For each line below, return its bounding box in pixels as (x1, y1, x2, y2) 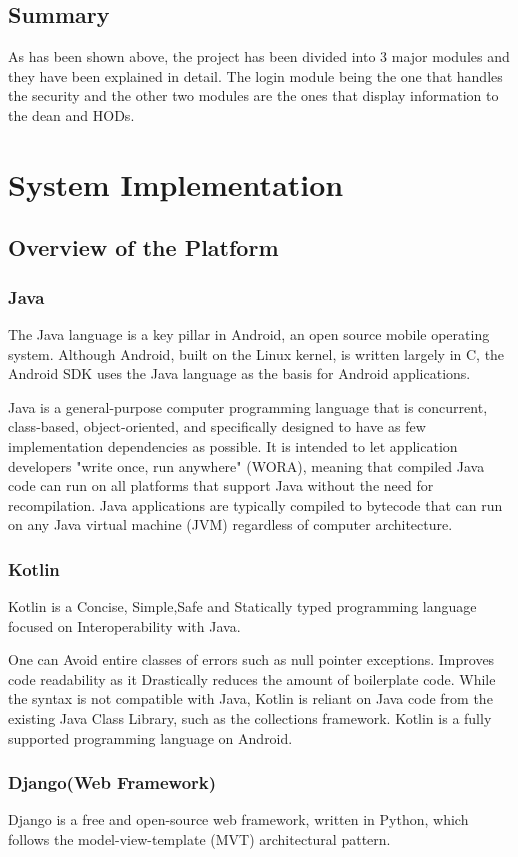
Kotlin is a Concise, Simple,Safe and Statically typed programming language (8, 596, 477, 617)
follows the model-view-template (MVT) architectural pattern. (8, 829, 391, 850)
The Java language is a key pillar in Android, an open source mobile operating (8, 323, 490, 344)
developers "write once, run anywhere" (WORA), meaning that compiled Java (8, 455, 485, 476)
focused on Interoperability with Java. (8, 615, 241, 636)
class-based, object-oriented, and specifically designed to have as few (8, 416, 426, 437)
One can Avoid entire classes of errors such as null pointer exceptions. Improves (8, 649, 495, 670)
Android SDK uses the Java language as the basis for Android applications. (8, 363, 471, 384)
